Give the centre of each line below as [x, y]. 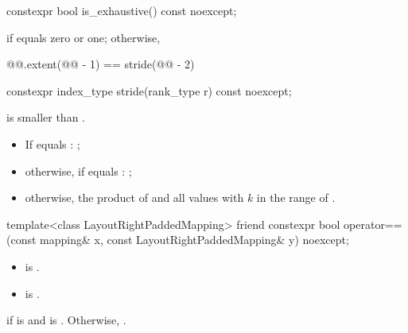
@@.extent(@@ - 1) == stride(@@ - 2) [101, 64]
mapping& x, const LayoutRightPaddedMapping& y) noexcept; [194, 240]
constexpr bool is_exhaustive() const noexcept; [122, 10]
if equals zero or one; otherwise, [84, 37]
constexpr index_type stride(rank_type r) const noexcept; [149, 90]
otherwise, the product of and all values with [134, 197]
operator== [373, 224]
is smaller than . [46, 117]
